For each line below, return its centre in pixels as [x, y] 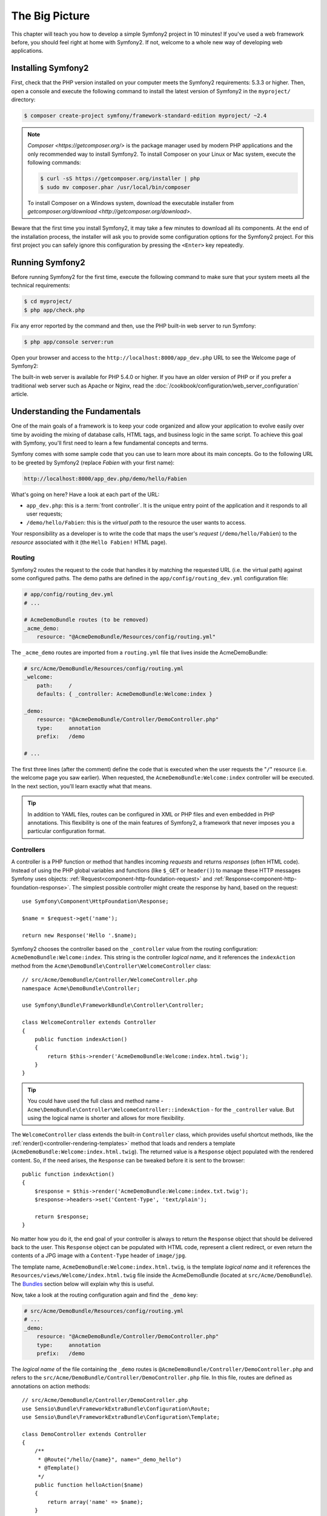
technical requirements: [41, 286]
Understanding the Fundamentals [76, 411]
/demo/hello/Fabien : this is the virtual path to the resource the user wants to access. [136, 522]
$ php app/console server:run [69, 342]
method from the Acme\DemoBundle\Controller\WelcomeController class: [111, 966]
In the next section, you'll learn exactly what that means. [81, 786]
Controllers [28, 850]
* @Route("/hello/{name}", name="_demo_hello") [110, 1459]
